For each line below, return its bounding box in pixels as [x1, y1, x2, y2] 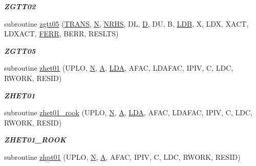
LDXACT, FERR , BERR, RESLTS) [4, 28, 119, 39]
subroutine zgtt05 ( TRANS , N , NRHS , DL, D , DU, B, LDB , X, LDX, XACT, [4, 18, 249, 29]
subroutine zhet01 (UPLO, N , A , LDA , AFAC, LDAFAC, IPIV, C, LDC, [4, 63, 233, 73]
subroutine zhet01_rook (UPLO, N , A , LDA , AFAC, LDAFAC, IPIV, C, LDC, [4, 107, 252, 118]
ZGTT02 [4, 1, 36, 11]
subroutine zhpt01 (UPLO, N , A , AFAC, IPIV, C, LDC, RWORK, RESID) [4, 151, 241, 162]
